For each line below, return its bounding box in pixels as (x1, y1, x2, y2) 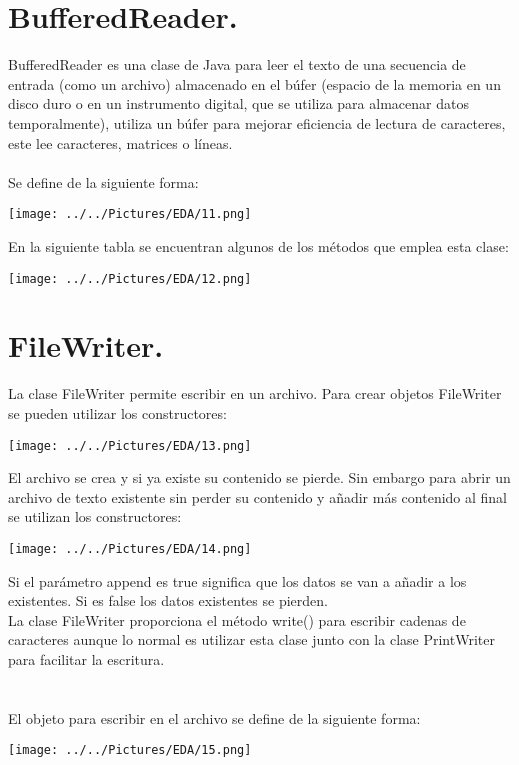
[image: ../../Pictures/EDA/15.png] (8, 743, 252, 758)
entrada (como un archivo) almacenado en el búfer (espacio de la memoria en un (8, 73, 501, 94)
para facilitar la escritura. (8, 648, 165, 669)
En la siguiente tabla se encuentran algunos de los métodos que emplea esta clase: (8, 235, 509, 256)
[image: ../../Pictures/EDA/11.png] (8, 207, 252, 222)
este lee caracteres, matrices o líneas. (8, 132, 233, 153)
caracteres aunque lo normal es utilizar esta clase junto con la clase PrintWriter (8, 629, 495, 650)
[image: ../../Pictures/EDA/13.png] (8, 438, 252, 453)
